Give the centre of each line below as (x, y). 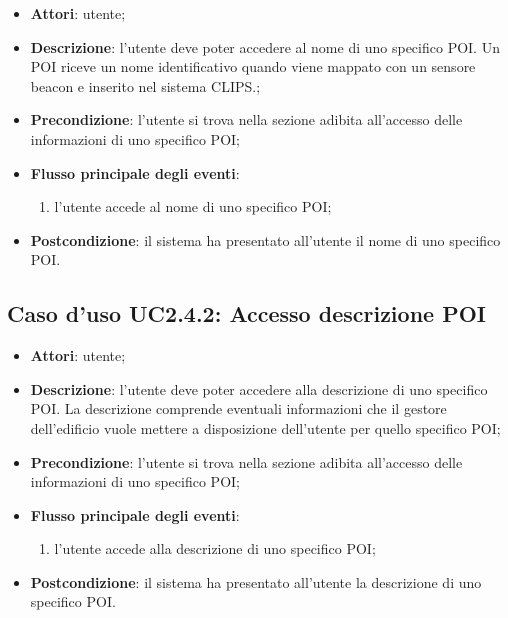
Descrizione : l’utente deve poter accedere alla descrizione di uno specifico (259, 388)
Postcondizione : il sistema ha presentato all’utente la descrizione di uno (256, 581)
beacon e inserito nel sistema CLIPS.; (145, 85)
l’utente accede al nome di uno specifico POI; (193, 206)
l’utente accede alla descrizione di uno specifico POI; (215, 548)
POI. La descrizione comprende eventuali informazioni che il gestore (238, 408)
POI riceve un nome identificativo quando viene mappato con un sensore (253, 66)
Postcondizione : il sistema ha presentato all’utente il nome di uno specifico (265, 239)
